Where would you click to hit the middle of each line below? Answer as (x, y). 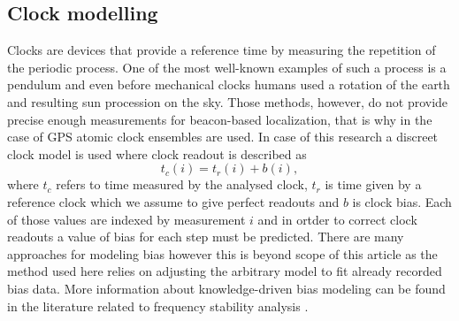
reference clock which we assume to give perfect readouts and (173, 201)
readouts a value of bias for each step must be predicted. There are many (206, 237)
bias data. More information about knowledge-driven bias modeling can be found (226, 288)
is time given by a (373, 184)
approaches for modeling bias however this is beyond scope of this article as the (222, 253)
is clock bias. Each (402, 201)
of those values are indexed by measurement (126, 219)
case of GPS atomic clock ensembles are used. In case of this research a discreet (223, 137)
